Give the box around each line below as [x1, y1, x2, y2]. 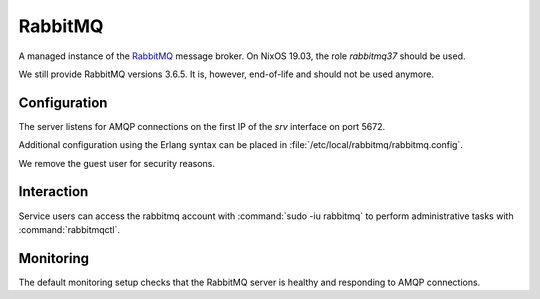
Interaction [18, 183, 89, 200]
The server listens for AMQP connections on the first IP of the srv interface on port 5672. [18, 120, 385, 132]
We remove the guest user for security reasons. [18, 157, 215, 169]
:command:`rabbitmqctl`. [18, 223, 120, 235]
